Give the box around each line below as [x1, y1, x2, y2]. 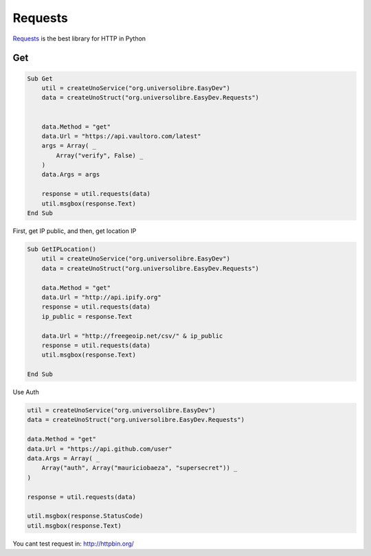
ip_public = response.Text [41, 313, 133, 320]
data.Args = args [41, 170, 100, 179]
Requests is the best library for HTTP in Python [12, 34, 146, 43]
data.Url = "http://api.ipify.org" [41, 293, 161, 301]
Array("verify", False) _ [56, 151, 144, 159]
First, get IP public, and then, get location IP [12, 227, 137, 235]
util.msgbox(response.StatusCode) [27, 512, 144, 520]
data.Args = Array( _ [27, 454, 100, 462]
